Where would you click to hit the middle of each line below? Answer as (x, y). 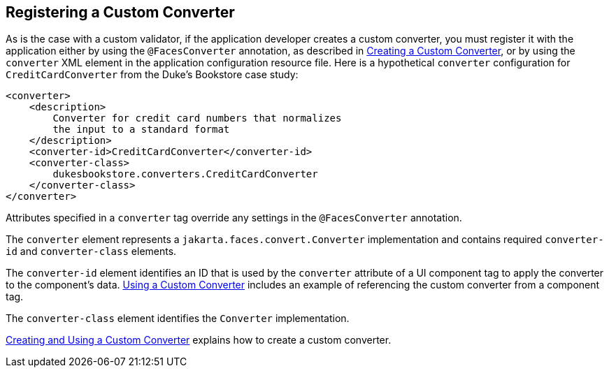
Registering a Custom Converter (120, 12)
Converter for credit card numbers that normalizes (197, 118)
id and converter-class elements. (91, 251)
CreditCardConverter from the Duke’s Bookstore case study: (152, 75)
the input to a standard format (141, 130)
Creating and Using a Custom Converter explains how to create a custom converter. (199, 340)
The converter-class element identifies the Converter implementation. (178, 319)
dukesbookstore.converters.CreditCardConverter (185, 174)
